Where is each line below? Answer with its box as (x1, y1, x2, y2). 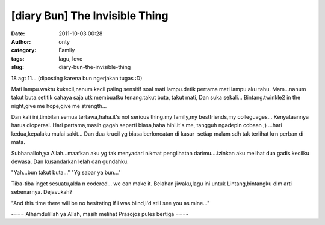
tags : (11, 55, 25, 62)
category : (11, 47, 37, 54)
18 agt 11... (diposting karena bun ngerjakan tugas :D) (11, 74, 143, 82)
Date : (11, 30, 25, 37)
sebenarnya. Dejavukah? (11, 188, 73, 196)
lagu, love (58, 55, 83, 62)
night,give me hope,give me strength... (11, 102, 107, 109)
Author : (11, 38, 31, 45)
